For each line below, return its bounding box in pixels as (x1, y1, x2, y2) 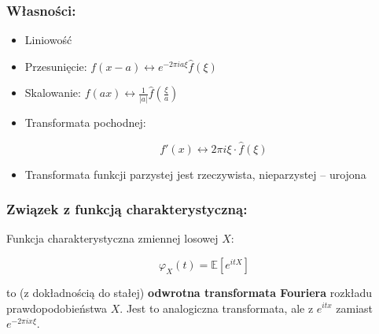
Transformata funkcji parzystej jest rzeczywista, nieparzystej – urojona (24, 165, 366, 182)
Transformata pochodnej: (24, 113, 146, 130)
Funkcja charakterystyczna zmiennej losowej (6, 230, 219, 247)
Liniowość (24, 32, 72, 48)
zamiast (336, 299, 373, 316)
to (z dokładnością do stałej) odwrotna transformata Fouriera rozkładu (6, 284, 373, 300)
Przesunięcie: (24, 58, 87, 74)
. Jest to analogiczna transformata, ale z (120, 299, 314, 316)
